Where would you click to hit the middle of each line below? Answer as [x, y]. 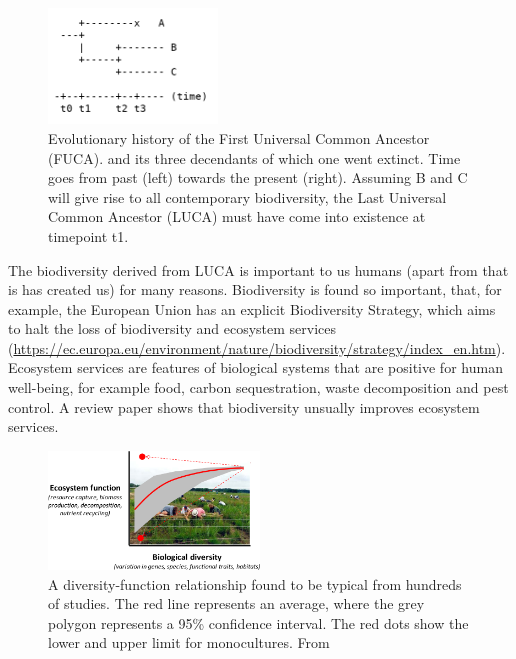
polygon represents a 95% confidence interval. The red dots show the [258, 622]
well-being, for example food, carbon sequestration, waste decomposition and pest [258, 387]
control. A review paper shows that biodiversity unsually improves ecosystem [244, 406]
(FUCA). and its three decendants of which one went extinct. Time [254, 157]
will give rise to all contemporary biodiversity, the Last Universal [247, 196]
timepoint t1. [88, 235]
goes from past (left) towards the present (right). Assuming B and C [258, 177]
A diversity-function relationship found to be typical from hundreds [255, 583]
